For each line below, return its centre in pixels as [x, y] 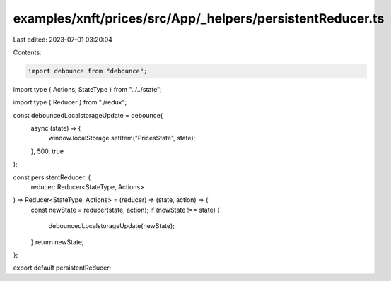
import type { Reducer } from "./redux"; [70, 102]
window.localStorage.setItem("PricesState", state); [122, 138]
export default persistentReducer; [62, 268]
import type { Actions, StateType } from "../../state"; [88, 89]
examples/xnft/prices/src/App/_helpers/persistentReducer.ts [199, 18]
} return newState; [57, 242]
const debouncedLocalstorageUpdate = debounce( [88, 115]
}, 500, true [47, 151]
